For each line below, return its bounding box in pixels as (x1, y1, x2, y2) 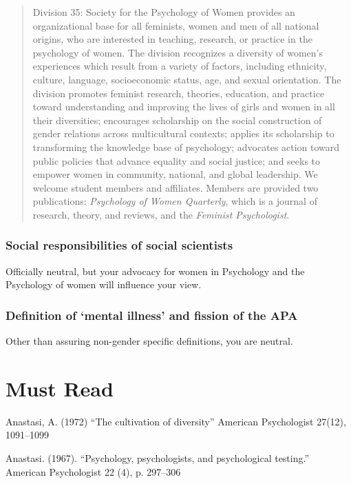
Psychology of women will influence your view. (6, 277, 202, 292)
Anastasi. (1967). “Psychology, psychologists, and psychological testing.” (6, 451, 310, 465)
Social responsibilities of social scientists (6, 236, 233, 254)
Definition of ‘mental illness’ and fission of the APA (6, 306, 298, 323)
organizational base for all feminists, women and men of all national (32, 18, 319, 32)
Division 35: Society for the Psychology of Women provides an (32, 5, 295, 19)
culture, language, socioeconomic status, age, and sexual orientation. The (32, 72, 341, 86)
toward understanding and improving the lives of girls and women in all (32, 99, 335, 114)
